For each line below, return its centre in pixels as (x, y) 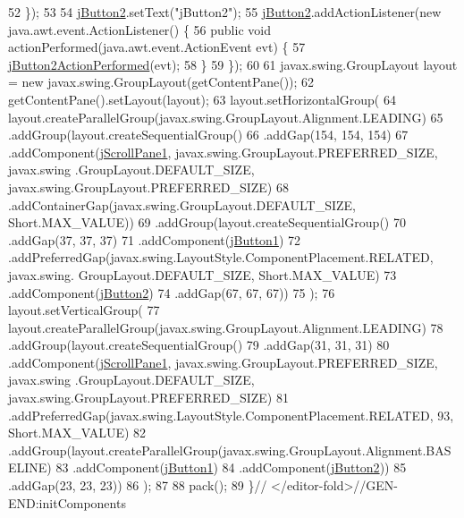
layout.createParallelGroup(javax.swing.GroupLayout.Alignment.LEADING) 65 (226, 117)
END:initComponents (67, 502)
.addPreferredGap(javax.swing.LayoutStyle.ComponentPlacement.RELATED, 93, (231, 415)
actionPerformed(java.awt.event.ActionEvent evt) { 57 (157, 47)
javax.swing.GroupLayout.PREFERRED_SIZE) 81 (148, 398)
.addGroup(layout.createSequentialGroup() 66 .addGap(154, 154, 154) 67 (208, 135)
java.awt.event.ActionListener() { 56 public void (139, 29)
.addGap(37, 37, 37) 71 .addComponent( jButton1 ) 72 (155, 239)
